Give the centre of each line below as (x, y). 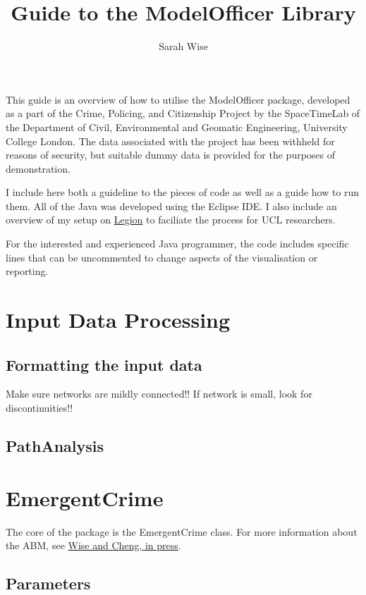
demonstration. (38, 168)
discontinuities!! (39, 408)
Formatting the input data (104, 364)
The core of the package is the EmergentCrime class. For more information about (182, 531)
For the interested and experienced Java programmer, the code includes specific (177, 244)
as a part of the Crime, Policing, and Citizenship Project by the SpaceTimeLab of (183, 113)
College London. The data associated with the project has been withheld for (170, 141)
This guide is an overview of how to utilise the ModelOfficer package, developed (178, 99)
